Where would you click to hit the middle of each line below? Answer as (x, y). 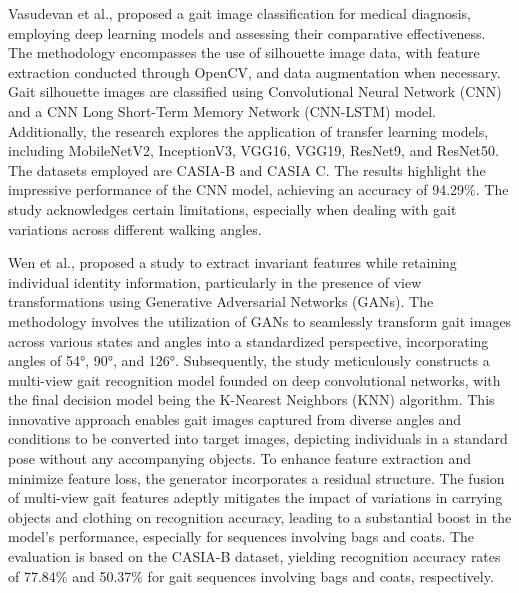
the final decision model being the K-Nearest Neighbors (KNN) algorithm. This (251, 399)
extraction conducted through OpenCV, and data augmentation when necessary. (254, 71)
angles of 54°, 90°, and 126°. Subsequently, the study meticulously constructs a (249, 360)
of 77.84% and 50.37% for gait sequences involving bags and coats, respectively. (251, 575)
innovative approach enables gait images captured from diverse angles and (235, 418)
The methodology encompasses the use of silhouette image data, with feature (244, 52)
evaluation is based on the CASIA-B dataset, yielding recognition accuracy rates (254, 556)
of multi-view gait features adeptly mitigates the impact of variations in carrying (255, 497)
